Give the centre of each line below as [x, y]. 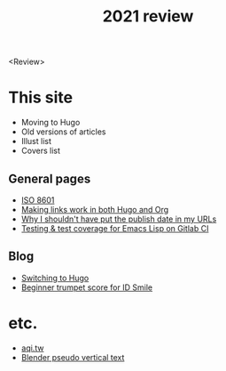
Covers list [41, 151]
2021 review [148, 16]
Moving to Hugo [51, 123]
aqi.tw [32, 348]
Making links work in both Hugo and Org [95, 209]
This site [40, 97]
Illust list [36, 141]
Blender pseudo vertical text [73, 357]
